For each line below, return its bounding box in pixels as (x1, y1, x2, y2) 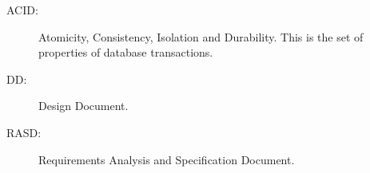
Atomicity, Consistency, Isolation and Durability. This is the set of (38, 28, 364, 45)
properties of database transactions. (38, 44, 213, 61)
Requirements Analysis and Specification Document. (38, 151, 295, 167)
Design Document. (38, 97, 129, 114)
